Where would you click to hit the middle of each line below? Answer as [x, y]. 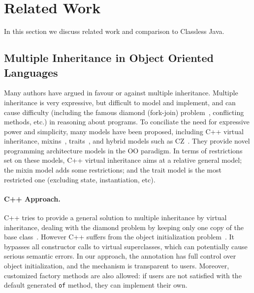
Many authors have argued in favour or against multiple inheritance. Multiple [121, 93]
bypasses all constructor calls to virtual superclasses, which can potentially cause [126, 246]
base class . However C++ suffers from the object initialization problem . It [119, 237]
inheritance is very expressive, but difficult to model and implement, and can [120, 102]
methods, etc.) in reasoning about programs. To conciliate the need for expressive [127, 122]
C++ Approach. [32, 198]
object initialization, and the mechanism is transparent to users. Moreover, [117, 266]
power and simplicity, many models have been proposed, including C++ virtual [124, 131]
